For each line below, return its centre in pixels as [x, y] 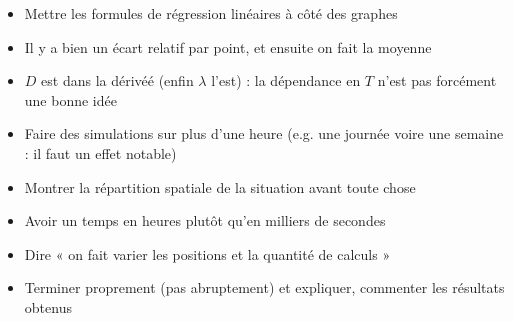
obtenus [48, 306]
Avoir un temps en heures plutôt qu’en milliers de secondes [205, 220]
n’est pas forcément [437, 80]
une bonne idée [70, 99]
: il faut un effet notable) [100, 152]
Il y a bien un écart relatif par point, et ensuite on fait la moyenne [228, 46]
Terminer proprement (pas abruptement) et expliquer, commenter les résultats [264, 287]
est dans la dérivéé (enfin [117, 80]
